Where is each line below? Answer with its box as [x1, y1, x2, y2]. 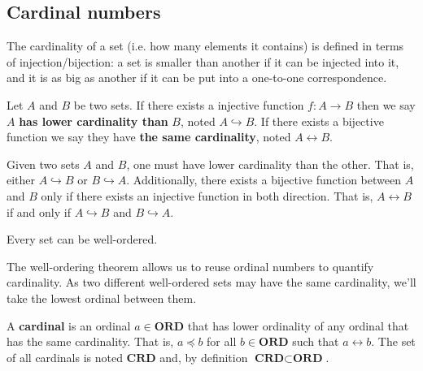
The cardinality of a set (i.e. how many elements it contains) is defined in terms [7, 37, 404, 54]
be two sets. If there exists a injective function [73, 96, 304, 113]
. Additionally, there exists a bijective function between [126, 171, 401, 188]
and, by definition [159, 348, 248, 365]
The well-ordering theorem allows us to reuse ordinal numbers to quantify [7, 257, 374, 274]
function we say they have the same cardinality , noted [7, 128, 291, 145]
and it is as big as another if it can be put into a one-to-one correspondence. [7, 69, 387, 86]
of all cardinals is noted [7, 348, 123, 365]
